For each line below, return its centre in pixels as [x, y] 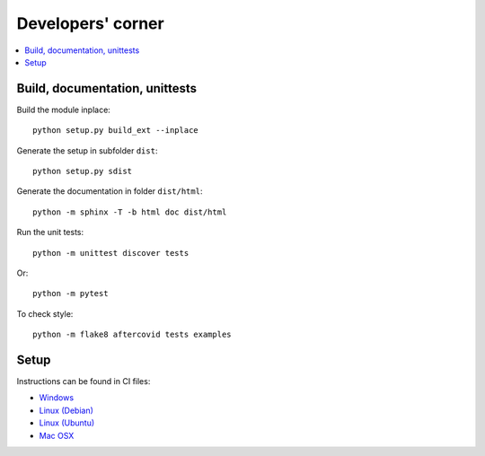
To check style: [45, 313]
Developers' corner [91, 23]
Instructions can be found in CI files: [84, 381]
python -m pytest [71, 294]
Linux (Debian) [66, 410]
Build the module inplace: [64, 110]
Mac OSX [57, 435]
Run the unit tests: [50, 232]
